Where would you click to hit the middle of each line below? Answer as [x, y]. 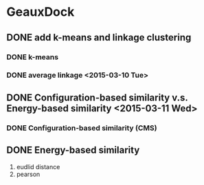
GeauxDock [41, 12]
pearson [28, 174]
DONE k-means [33, 57]
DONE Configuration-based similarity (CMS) [82, 128]
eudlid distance [38, 166]
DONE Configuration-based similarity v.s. [97, 97]
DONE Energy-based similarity [73, 150]
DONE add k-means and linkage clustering [99, 37]
